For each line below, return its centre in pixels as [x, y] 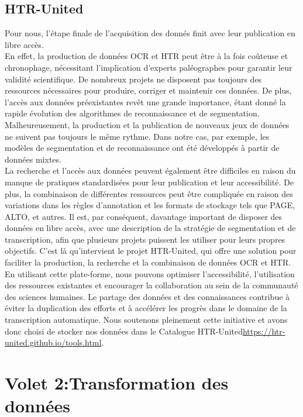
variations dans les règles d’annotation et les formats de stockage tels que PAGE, [150, 205]
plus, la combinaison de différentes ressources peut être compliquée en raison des [149, 193]
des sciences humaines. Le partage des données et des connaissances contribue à [147, 296]
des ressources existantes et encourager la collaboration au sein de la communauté [151, 285]
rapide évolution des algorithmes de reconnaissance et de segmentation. [132, 113]
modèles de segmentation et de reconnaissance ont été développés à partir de [142, 148]
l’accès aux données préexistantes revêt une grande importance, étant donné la [145, 101]
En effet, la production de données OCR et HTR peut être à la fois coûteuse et [147, 56]
